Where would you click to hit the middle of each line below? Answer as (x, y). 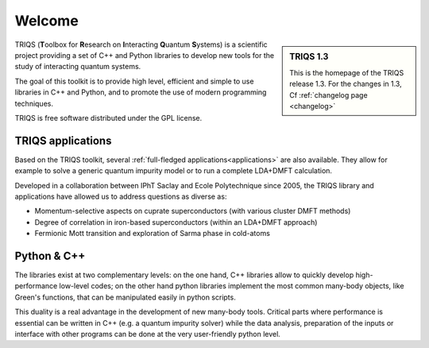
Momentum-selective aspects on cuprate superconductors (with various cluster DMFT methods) (193, 211)
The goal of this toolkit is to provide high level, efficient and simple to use (134, 81)
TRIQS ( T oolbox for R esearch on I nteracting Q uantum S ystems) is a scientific (141, 44)
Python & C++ (50, 255)
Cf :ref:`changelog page (329, 95)
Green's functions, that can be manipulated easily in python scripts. (125, 297)
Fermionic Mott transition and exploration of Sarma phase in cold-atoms (152, 234)
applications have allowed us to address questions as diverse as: (121, 196)
